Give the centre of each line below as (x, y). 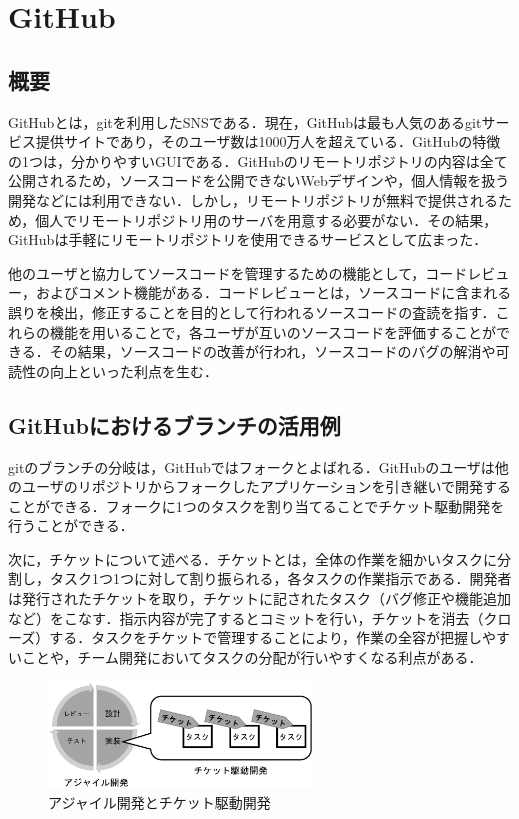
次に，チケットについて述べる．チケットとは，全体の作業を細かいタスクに (252, 558)
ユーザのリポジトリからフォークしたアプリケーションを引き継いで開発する (266, 486)
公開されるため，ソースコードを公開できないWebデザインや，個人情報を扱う (259, 180)
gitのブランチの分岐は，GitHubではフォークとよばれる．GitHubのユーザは (251, 466)
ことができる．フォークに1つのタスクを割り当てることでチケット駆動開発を (256, 505)
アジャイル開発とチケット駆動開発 (159, 801)
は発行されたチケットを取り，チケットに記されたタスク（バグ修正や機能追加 (260, 598)
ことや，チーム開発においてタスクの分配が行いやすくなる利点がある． (252, 656)
